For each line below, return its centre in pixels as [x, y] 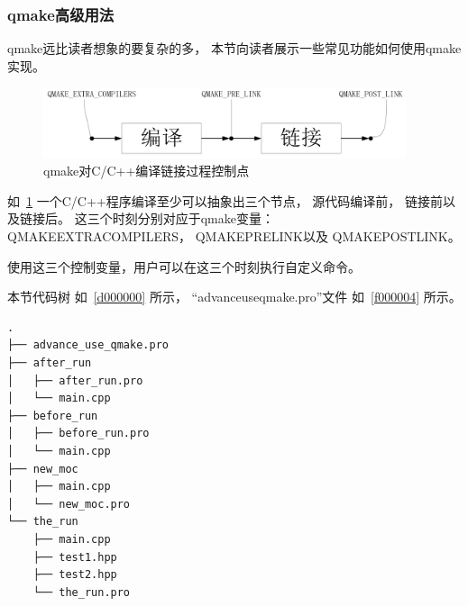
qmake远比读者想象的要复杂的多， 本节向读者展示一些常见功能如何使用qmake [234, 48]
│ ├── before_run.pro [78, 434]
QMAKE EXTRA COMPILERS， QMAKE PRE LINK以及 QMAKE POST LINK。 [234, 236]
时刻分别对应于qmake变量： [193, 218]
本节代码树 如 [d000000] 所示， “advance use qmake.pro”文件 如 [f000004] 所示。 [234, 297]
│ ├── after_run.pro [75, 380]
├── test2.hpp [75, 575]
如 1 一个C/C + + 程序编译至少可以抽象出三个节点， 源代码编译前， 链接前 [225, 200]
